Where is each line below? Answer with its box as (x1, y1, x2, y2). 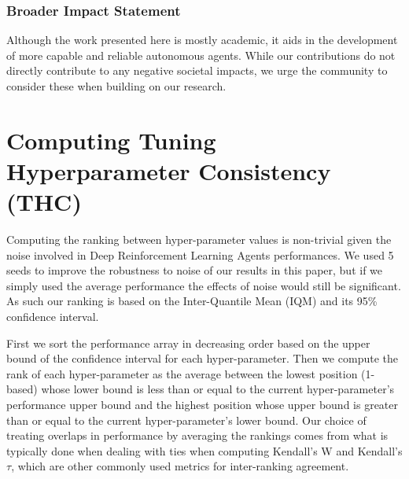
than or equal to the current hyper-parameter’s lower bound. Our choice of (6, 411, 367, 428)
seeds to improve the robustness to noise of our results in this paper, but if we (6, 262, 383, 278)
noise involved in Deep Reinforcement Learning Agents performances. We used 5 (6, 246, 394, 263)
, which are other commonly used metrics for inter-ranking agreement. (11, 458, 349, 474)
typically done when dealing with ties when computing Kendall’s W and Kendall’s (6, 442, 403, 459)
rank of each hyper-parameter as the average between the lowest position (6, 365, 358, 381)
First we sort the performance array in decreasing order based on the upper (6, 334, 370, 351)
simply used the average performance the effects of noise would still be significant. (6, 277, 401, 293)
